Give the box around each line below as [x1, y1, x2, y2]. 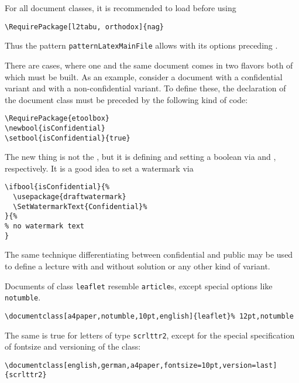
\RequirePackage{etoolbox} [5, 114, 109, 123]
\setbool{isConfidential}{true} [5, 134, 130, 142]
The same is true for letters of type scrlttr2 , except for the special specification [5, 329, 295, 341]
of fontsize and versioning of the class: [5, 340, 141, 353]
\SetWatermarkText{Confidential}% [13, 202, 147, 211]
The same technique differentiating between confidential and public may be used [5, 248, 293, 261]
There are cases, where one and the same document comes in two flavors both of [5, 59, 293, 71]
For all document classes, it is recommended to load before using [5, 2, 236, 13]
